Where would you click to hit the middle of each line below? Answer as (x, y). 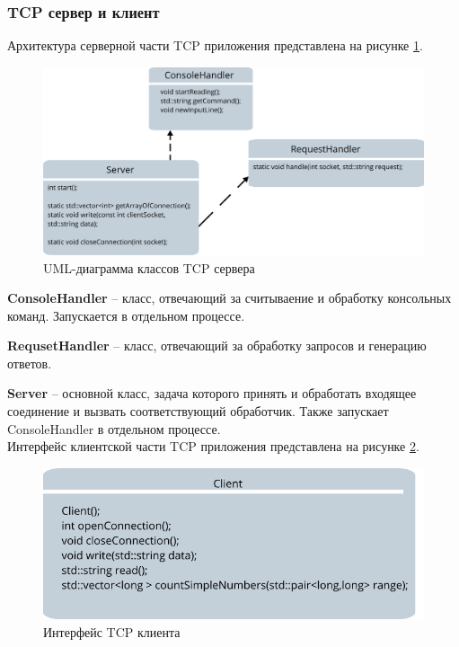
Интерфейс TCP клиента (112, 631)
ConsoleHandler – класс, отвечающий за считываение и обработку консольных (229, 298)
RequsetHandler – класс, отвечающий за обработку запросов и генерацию (217, 346)
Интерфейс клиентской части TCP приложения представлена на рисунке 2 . (213, 446)
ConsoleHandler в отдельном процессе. (114, 428)
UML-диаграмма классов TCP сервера (149, 267)
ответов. (30, 363)
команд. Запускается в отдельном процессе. (126, 315)
